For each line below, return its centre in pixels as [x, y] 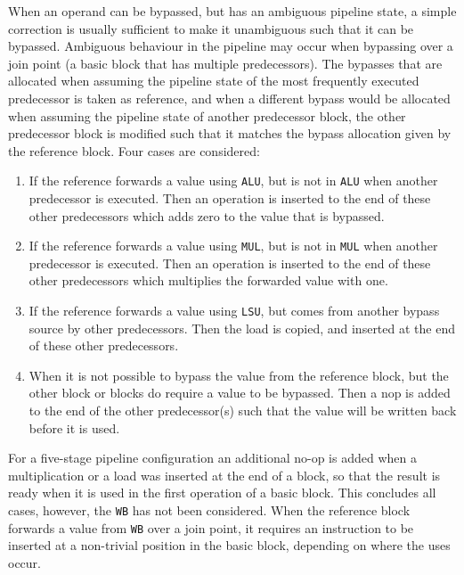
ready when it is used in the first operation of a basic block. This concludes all [222, 493]
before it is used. [74, 427]
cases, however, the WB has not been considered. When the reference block [209, 510]
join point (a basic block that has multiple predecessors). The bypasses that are [225, 63]
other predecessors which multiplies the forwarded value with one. [208, 280]
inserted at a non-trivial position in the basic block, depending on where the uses [229, 545]
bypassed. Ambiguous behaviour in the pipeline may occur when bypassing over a [231, 46]
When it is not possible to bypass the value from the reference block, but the [239, 375]
